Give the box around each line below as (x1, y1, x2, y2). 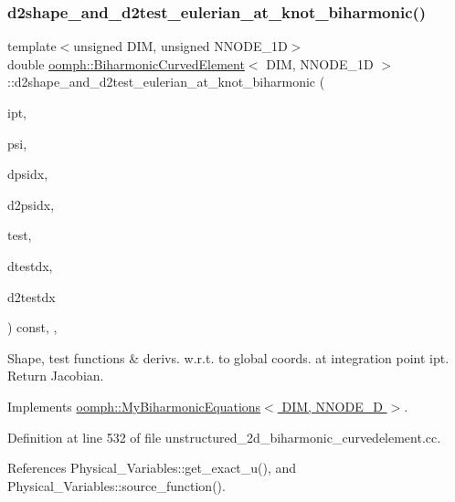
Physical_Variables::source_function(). (7, 476, 226, 495)
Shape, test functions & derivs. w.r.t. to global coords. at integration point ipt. (7, 348, 450, 367)
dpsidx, (7, 164, 48, 183)
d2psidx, (7, 194, 55, 214)
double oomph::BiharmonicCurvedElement (7, 54, 245, 73)
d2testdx (7, 287, 56, 306)
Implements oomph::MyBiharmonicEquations (7, 396, 261, 415)
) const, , (7, 318, 58, 337)
